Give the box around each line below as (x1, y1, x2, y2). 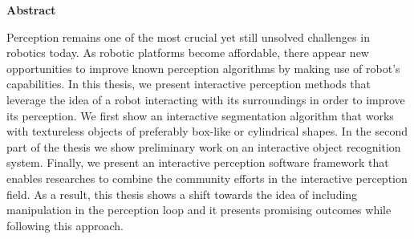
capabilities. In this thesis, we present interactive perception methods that (6, 75, 371, 92)
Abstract (6, 2, 56, 18)
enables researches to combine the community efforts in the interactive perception (6, 169, 408, 186)
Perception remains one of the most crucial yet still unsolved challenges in (6, 28, 370, 45)
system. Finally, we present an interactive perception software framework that (6, 154, 389, 171)
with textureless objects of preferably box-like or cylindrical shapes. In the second (6, 123, 408, 140)
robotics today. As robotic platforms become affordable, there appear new (6, 44, 369, 61)
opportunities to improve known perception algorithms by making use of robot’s (6, 59, 400, 76)
